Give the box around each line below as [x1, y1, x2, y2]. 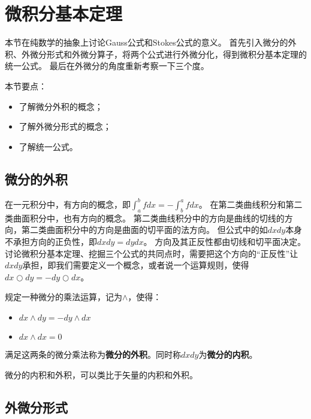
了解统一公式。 [19, 140, 78, 152]
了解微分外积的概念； [19, 100, 103, 112]
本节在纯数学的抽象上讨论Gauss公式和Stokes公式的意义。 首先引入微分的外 [5, 36, 297, 49]
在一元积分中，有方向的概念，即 [5, 197, 131, 210]
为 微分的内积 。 [198, 348, 258, 360]
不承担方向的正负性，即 [5, 235, 97, 247]
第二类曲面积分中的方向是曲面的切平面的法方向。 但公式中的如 [21, 223, 268, 236]
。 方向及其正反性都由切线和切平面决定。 [143, 235, 306, 247]
